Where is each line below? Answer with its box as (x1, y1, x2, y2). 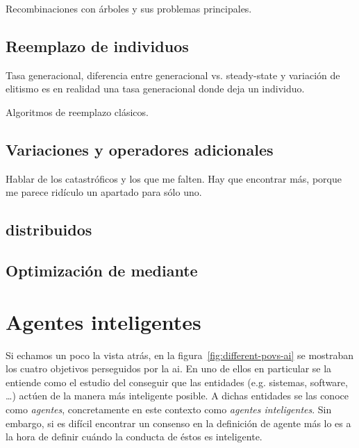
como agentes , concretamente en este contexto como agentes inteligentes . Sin (6, 402, 332, 417)
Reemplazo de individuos (6, 35, 189, 56)
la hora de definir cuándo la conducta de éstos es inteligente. (6, 429, 262, 444)
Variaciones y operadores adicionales (6, 138, 274, 160)
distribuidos (6, 219, 92, 240)
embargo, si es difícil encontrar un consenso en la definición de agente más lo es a (6, 415, 351, 430)
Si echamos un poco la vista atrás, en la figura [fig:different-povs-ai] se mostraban (6, 347, 354, 362)
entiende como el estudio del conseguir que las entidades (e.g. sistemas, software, (6, 374, 348, 389)
